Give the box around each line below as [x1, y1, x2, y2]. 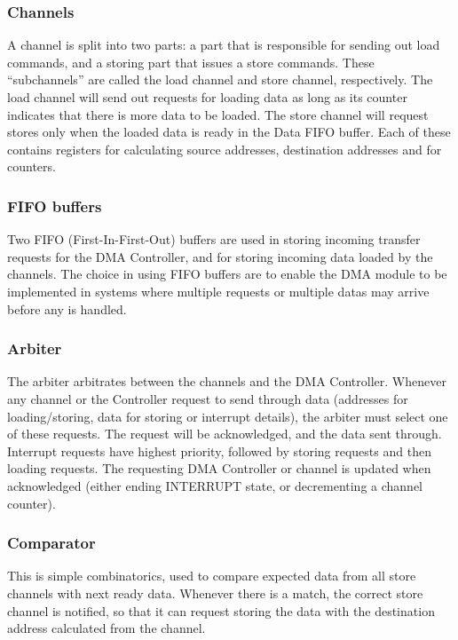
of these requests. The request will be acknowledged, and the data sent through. [7, 424, 442, 443]
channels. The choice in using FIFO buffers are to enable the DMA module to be [7, 265, 447, 283]
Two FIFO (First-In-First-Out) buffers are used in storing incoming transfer [7, 230, 421, 249]
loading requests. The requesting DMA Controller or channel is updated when [7, 459, 431, 478]
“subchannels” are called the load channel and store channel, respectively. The [7, 70, 433, 89]
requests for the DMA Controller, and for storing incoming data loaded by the [7, 247, 433, 265]
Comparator [7, 532, 96, 554]
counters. [7, 157, 56, 176]
